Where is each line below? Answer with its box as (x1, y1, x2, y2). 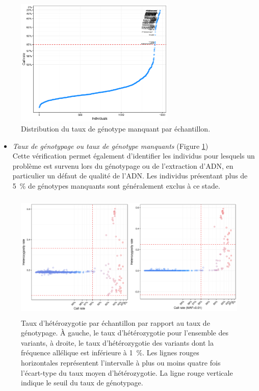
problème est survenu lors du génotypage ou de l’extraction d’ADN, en (12, 160, 234, 171)
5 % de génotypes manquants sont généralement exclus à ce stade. (12, 180, 220, 191)
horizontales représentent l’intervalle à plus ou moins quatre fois (21, 357, 221, 368)
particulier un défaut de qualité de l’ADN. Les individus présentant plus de (12, 170, 248, 181)
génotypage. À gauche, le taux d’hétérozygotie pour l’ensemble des (21, 327, 228, 338)
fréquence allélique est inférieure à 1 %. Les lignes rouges (21, 347, 199, 358)
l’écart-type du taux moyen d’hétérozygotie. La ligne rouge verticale (21, 367, 233, 378)
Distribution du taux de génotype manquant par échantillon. (21, 123, 211, 134)
